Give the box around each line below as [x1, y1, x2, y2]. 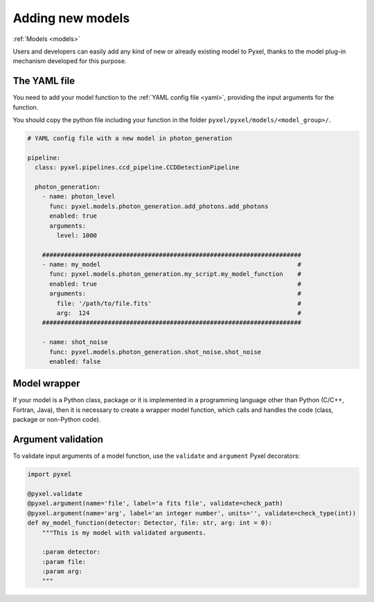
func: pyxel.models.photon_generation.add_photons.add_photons [49, 202, 269, 210]
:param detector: [42, 548, 101, 556]
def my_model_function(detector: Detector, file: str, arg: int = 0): [27, 519, 273, 527]
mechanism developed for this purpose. [12, 57, 127, 65]
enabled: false [49, 357, 101, 365]
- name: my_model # [42, 261, 301, 268]
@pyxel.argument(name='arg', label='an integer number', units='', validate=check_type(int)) [27, 509, 357, 517]
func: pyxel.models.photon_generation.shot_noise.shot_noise [49, 347, 262, 356]
